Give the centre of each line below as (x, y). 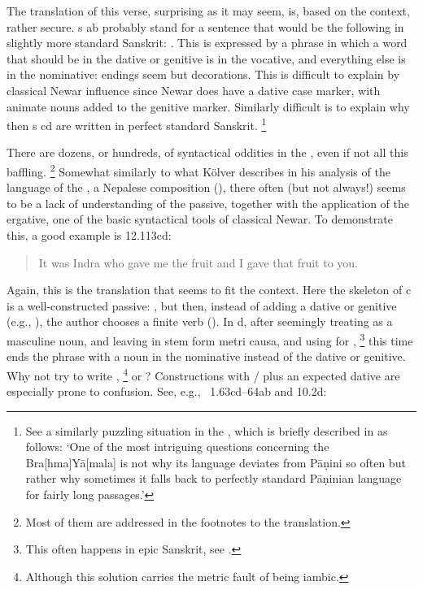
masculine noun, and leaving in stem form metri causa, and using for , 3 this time (210, 339)
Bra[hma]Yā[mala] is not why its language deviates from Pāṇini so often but (216, 462)
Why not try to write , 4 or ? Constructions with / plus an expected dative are (203, 374)
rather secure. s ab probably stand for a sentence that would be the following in (205, 26)
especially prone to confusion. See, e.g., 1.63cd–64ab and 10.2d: (167, 391)
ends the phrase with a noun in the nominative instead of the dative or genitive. (206, 356)
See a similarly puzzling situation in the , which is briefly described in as (207, 430)
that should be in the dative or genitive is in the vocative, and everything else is (206, 58)
